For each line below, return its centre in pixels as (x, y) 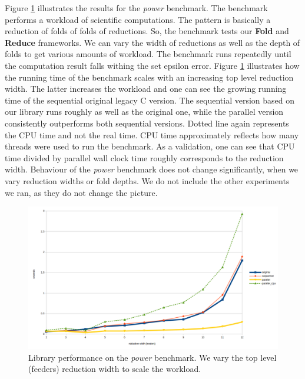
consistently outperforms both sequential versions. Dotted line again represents (147, 123)
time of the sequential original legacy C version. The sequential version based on (150, 100)
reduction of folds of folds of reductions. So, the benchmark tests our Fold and (147, 31)
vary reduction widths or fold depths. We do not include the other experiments (147, 180)
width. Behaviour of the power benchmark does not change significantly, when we (152, 169)
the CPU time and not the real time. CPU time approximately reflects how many (152, 134)
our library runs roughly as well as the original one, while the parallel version (144, 112)
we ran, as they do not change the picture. (81, 192)
